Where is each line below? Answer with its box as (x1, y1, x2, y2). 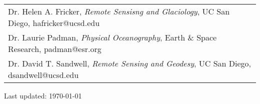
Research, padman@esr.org (8, 43, 101, 54)
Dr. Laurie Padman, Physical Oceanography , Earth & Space (8, 31, 217, 43)
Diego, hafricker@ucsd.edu (8, 17, 100, 28)
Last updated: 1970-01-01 (4, 90, 82, 100)
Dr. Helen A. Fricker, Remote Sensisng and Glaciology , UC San (8, 5, 230, 17)
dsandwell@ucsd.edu (8, 69, 79, 80)
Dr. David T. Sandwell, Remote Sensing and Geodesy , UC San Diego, (8, 57, 251, 69)
